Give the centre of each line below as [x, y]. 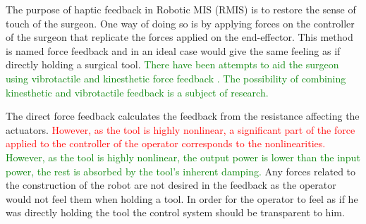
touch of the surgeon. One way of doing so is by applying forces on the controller [180, 23]
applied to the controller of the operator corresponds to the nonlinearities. [166, 143]
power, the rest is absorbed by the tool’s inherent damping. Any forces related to [181, 171]
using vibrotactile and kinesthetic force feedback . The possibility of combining [176, 78]
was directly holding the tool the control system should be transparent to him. [175, 212]
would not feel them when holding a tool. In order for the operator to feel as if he [182, 198]
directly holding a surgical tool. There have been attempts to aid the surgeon [172, 64]
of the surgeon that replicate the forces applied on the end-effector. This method [179, 37]
